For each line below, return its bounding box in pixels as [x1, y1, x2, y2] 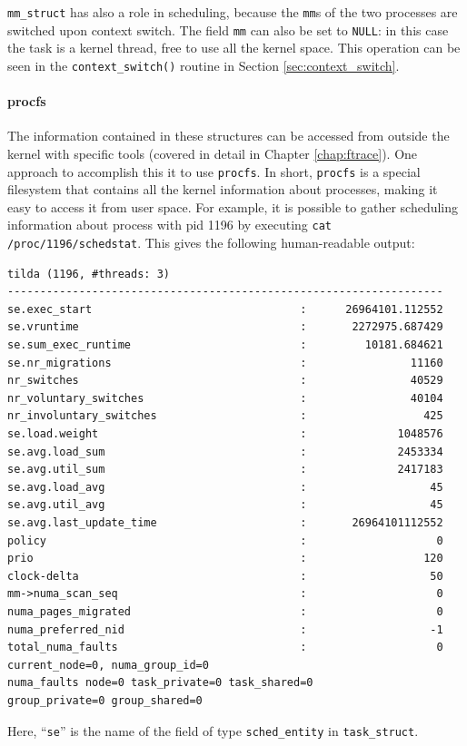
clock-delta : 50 [7, 569, 443, 583]
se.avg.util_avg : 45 [7, 498, 443, 512]
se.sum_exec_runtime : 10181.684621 [7, 339, 443, 352]
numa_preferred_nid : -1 [7, 623, 443, 636]
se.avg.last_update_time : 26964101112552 [7, 516, 443, 530]
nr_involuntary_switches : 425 [7, 409, 443, 423]
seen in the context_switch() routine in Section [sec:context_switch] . [7, 55, 400, 74]
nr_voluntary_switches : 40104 [7, 391, 443, 405]
